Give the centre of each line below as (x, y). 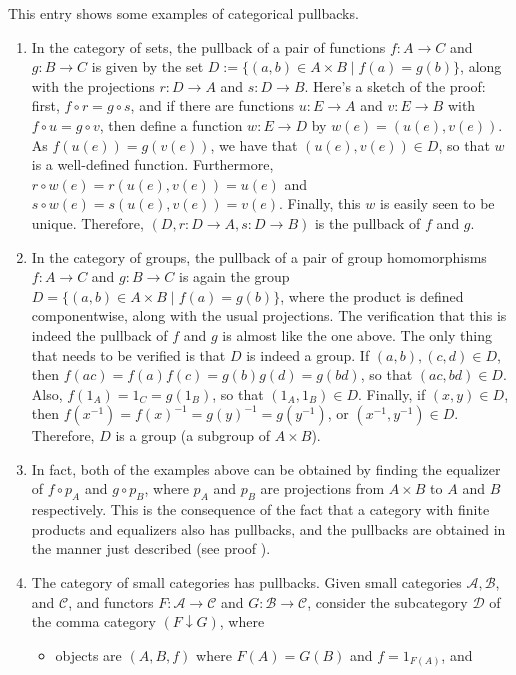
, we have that (254, 144)
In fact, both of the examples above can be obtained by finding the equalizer (266, 468)
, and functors (111, 601)
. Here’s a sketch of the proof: (395, 85)
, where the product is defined (372, 295)
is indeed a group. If (308, 354)
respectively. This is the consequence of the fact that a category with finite (260, 509)
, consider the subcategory (387, 601)
